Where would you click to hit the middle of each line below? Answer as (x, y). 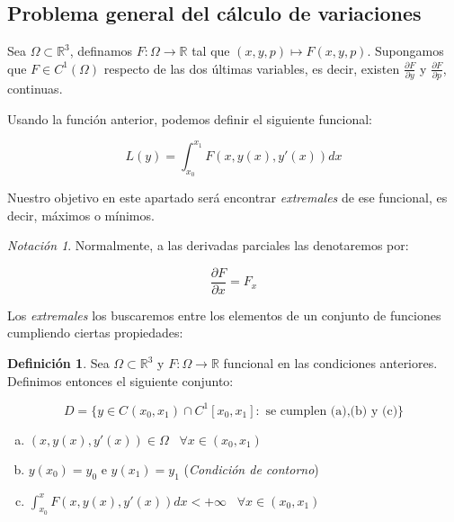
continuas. (35, 89)
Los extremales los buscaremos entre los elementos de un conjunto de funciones (224, 315)
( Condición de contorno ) (251, 468)
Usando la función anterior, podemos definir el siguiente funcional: (190, 118)
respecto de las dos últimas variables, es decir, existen (252, 68)
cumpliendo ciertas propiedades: (95, 333)
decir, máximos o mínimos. (81, 215)
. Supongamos (405, 51)
